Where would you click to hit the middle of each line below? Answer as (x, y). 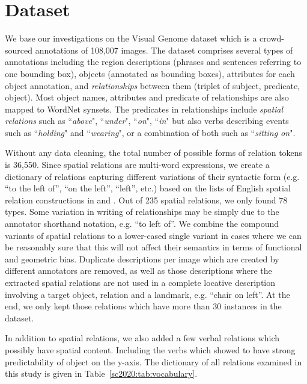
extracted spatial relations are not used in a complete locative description (140, 282)
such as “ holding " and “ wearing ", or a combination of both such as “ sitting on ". (150, 132)
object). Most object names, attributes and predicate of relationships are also (147, 97)
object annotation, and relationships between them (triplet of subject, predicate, (153, 85)
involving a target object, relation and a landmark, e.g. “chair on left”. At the (147, 294)
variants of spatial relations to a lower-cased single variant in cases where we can (153, 235)
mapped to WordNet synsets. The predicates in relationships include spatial (144, 109)
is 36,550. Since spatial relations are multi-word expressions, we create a (137, 165)
